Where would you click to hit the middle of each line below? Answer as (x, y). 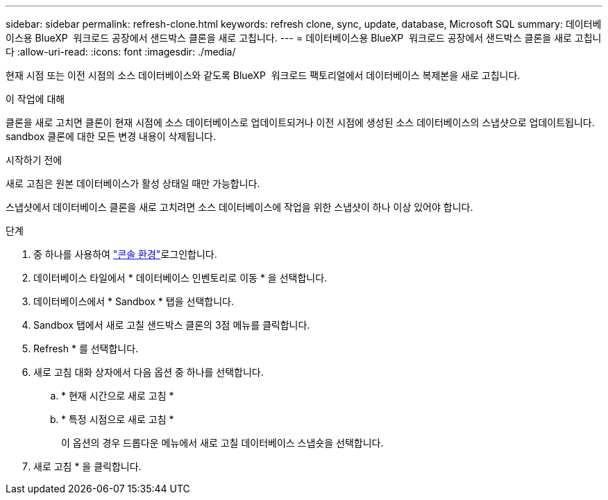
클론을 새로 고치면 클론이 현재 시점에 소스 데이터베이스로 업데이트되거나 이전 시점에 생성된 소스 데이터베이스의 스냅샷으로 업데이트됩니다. (300, 122)
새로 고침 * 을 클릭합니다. (87, 466)
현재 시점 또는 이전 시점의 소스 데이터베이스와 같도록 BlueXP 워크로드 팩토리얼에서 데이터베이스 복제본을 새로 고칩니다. (263, 75)
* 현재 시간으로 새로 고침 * (118, 396)
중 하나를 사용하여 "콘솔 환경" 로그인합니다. (125, 254)
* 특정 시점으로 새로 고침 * (118, 419)
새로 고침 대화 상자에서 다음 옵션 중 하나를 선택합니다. (149, 372)
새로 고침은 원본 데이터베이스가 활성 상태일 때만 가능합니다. (133, 183)
